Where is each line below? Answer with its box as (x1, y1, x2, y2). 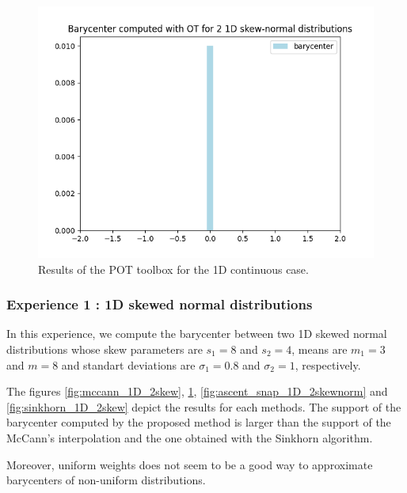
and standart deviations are (61, 356, 196, 373)
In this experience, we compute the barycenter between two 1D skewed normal (6, 325, 387, 342)
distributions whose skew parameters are (6, 341, 203, 357)
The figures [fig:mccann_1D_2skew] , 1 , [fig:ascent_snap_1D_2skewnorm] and (6, 383, 388, 400)
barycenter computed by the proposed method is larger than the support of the (6, 414, 391, 430)
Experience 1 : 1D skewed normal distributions (6, 294, 313, 314)
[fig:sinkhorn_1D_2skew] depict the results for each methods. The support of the (6, 398, 401, 415)
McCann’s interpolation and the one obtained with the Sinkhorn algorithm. (6, 429, 373, 446)
